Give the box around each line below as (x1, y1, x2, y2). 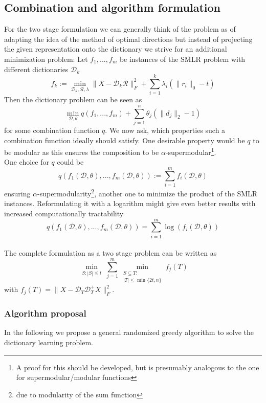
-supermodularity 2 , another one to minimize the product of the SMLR (37, 187, 258, 198)
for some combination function (4, 125, 100, 136)
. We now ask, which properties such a (105, 125, 226, 136)
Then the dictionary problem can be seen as (4, 94, 142, 105)
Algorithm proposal (4, 307, 86, 320)
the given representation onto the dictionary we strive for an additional (4, 43, 227, 54)
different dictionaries (4, 63, 69, 74)
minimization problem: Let (4, 53, 88, 64)
